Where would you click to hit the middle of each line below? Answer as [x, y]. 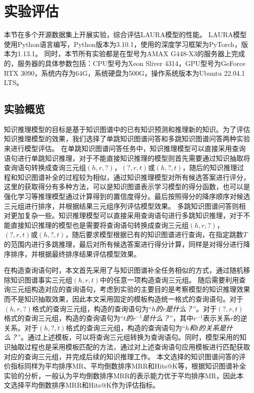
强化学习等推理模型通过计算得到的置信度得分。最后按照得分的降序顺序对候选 [127, 196]
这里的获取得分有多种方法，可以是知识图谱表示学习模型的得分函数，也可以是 [127, 186]
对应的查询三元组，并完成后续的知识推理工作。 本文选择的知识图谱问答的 [121, 356]
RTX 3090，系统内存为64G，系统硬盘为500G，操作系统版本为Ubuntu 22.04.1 [125, 73]
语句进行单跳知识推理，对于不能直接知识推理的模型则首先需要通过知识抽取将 [127, 158]
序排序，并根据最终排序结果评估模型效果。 [72, 253]
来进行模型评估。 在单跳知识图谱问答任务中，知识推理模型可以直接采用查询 [125, 148]
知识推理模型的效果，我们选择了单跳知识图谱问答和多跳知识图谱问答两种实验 [127, 139]
